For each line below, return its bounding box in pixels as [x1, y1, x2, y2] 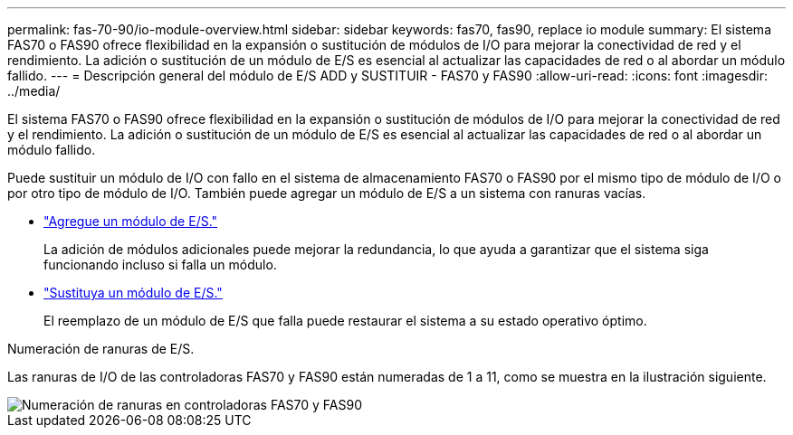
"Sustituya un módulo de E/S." [43, 285, 223, 300]
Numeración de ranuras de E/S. [7, 341, 195, 356]
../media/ [7, 83, 61, 99]
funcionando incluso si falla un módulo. [43, 257, 277, 272]
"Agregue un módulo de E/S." [43, 213, 218, 229]
